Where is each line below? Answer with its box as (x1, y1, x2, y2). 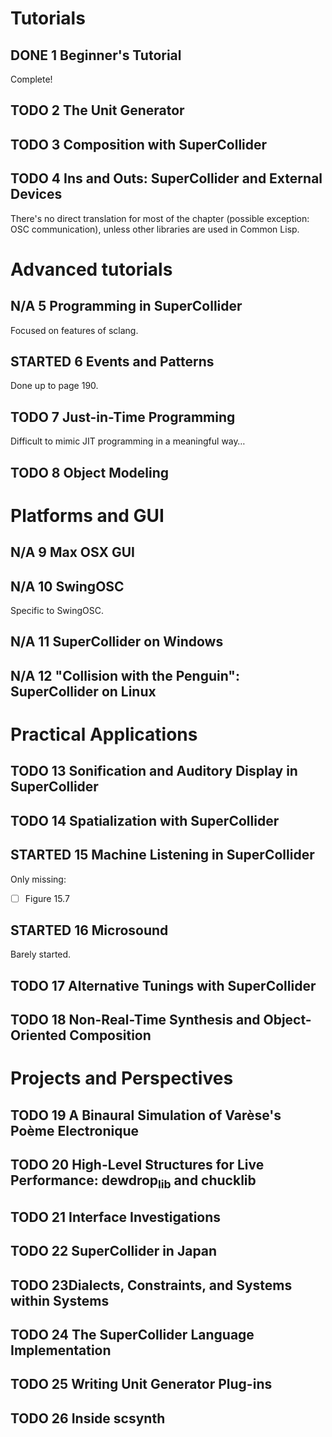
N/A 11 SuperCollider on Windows (10, 633, 224, 651)
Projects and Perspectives (10, 1067, 234, 1090)
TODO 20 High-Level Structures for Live (10, 1157, 265, 1174)
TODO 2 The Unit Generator (10, 102, 185, 119)
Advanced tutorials (10, 258, 173, 281)
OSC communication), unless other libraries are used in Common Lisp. (10, 223, 300, 235)
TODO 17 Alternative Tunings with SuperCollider (10, 977, 317, 994)
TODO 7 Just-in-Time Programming (10, 408, 236, 426)
